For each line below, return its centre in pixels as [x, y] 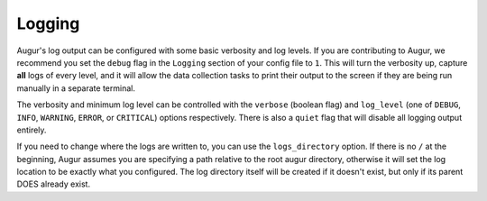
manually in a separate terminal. [76, 88]
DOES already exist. [53, 184]
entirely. [32, 130]
